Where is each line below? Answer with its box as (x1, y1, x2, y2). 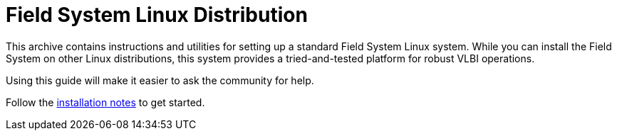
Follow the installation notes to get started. (6, 96, 205, 108)
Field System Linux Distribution (6, 3, 308, 27)
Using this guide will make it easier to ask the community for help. (6, 74, 314, 86)
